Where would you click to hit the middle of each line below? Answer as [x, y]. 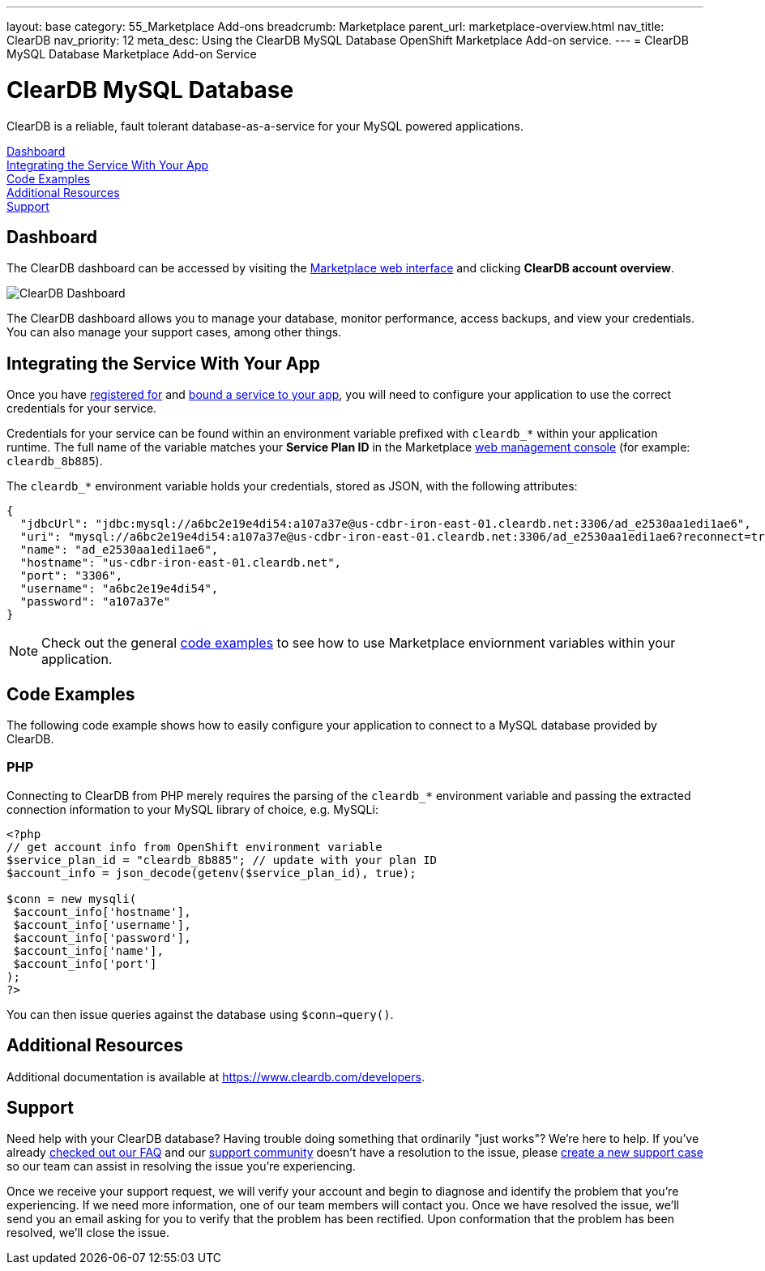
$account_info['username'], [102, 924]
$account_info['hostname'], [102, 912]
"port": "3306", [71, 576]
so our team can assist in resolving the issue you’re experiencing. [181, 1166]
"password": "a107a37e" [95, 602]
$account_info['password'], [102, 937]
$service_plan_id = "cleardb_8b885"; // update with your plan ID [222, 860]
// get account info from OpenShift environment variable [194, 847]
